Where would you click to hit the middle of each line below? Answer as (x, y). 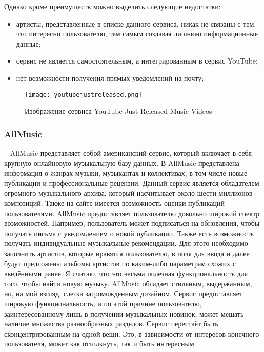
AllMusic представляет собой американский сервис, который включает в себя (131, 153)
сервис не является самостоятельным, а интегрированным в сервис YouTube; (137, 61)
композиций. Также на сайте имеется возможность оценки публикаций (114, 203)
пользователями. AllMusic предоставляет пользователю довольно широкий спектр (132, 213)
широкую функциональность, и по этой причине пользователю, (103, 303)
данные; (28, 43)
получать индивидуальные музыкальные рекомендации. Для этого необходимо (126, 243)
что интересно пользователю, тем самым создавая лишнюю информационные (137, 34)
